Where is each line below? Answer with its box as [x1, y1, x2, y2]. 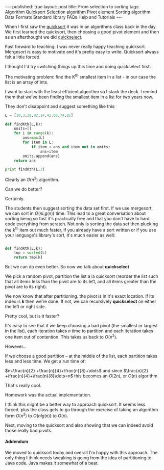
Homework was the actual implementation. [5, 392, 92, 398]
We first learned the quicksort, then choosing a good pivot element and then [5, 29, 159, 35]
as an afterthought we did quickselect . [5, 34, 83, 40]
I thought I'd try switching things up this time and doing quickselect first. [5, 64, 151, 69]
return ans [14, 158, 36, 163]
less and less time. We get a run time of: [5, 358, 86, 364]
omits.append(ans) [23, 154, 60, 158]
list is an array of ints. [5, 79, 48, 85]
